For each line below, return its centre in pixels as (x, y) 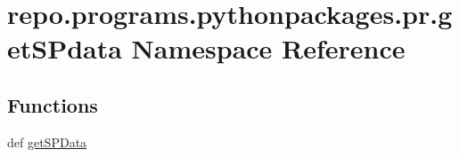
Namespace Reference (268, 48)
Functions (53, 104)
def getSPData (47, 141)
